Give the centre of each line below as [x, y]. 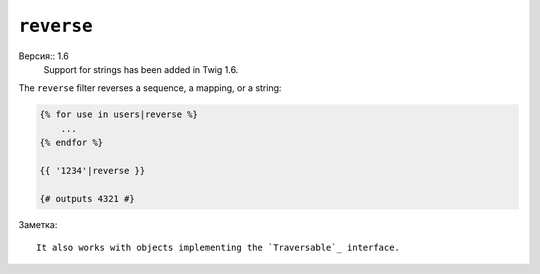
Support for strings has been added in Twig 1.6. [141, 69]
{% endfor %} [71, 143]
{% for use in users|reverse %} [119, 114]
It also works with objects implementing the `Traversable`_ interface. [218, 248]
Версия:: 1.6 [43, 56]
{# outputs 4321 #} [87, 198]
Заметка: [38, 224]
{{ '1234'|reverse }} [92, 170]
